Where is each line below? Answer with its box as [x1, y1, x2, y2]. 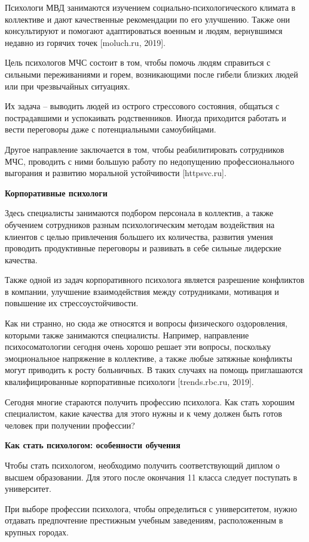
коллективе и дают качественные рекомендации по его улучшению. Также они [5, 13, 290, 25]
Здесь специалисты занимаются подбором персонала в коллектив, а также [5, 207, 274, 219]
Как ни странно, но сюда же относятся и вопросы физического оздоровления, [5, 317, 287, 329]
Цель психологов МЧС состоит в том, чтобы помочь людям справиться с [5, 56, 271, 69]
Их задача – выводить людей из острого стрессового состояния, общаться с [5, 100, 280, 112]
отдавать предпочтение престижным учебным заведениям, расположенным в [5, 514, 283, 526]
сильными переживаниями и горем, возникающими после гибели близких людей [5, 67, 298, 80]
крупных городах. [5, 525, 69, 538]
